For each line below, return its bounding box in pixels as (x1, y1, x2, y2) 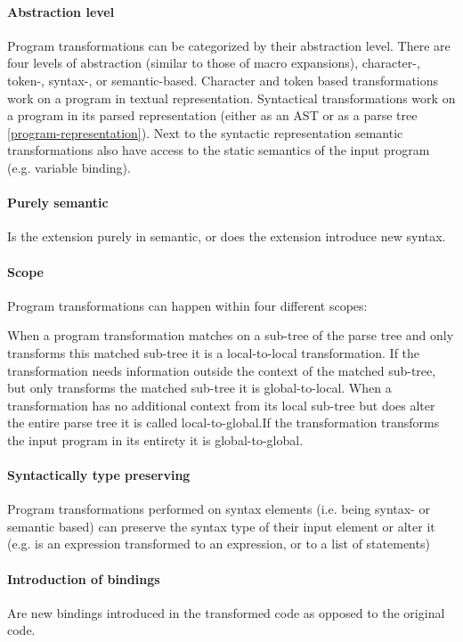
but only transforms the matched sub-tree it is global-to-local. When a (7, 378, 392, 397)
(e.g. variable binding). (7, 158, 131, 176)
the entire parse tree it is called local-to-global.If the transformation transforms (7, 413, 440, 432)
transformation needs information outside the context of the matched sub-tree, (7, 361, 436, 379)
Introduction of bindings (7, 569, 160, 588)
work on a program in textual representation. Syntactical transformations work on (7, 88, 456, 107)
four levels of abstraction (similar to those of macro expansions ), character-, (7, 53, 420, 72)
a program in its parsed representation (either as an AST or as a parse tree (7, 106, 418, 125)
